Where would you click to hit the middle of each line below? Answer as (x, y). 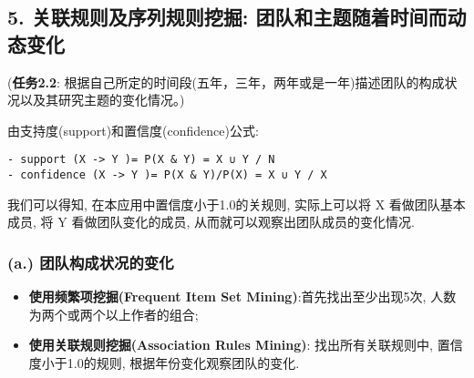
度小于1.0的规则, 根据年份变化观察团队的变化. (164, 362)
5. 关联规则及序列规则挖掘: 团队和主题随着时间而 (227, 17)
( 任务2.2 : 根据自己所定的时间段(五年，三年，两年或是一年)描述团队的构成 (226, 82)
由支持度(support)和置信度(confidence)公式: (133, 130)
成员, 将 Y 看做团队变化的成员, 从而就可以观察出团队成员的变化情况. (211, 222)
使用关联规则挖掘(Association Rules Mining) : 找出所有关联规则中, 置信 (246, 345)
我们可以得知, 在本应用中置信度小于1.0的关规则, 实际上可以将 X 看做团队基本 (237, 204)
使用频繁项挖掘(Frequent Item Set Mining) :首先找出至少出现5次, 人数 (242, 296)
